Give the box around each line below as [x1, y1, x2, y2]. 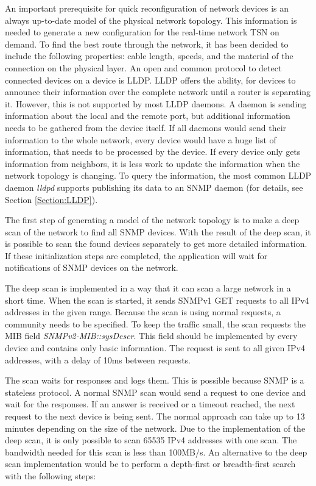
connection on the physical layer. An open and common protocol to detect [5, 61, 282, 74]
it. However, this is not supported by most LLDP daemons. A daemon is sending [5, 97, 307, 110]
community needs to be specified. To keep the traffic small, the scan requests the [5, 317, 306, 330]
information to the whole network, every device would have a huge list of [5, 133, 276, 146]
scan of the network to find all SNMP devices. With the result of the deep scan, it [5, 225, 311, 238]
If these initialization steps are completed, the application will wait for [5, 249, 268, 262]
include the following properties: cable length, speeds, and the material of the [5, 49, 293, 62]
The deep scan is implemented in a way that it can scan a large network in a [5, 282, 291, 295]
